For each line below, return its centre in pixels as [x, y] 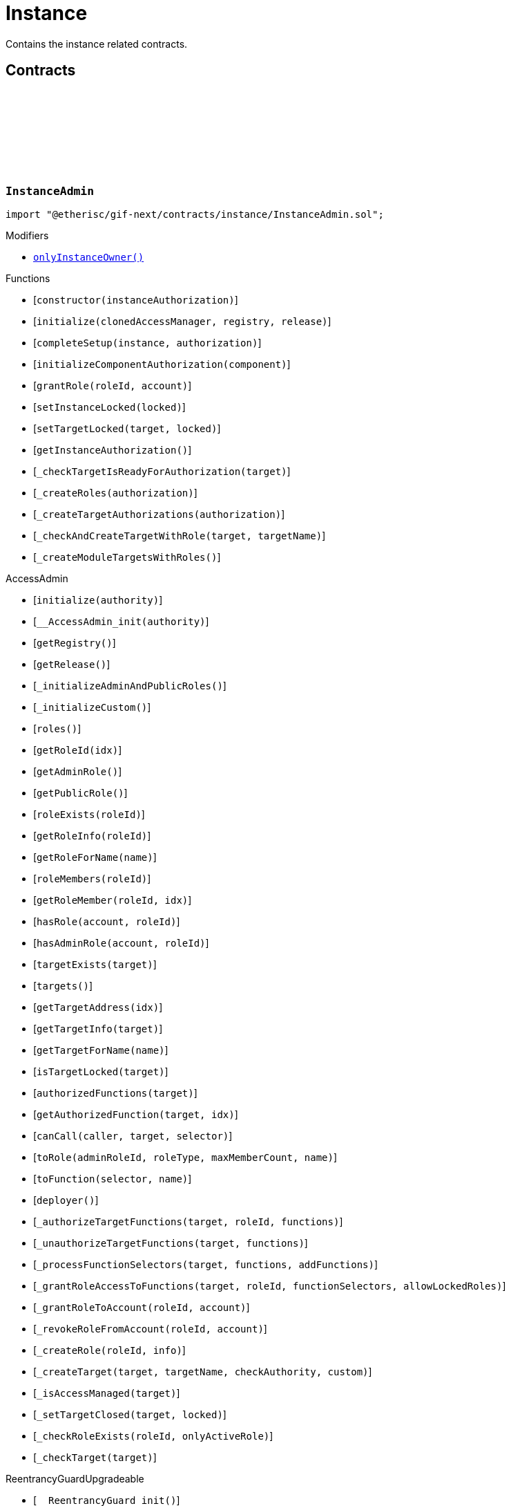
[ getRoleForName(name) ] [95, 857]
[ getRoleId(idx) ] [78, 750]
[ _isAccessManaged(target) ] [107, 1393]
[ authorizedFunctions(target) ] [115, 1093]
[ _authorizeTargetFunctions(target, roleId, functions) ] [188, 1221]
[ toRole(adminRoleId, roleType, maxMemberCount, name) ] [185, 1157]
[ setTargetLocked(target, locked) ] [127, 428]
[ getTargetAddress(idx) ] [98, 1007]
